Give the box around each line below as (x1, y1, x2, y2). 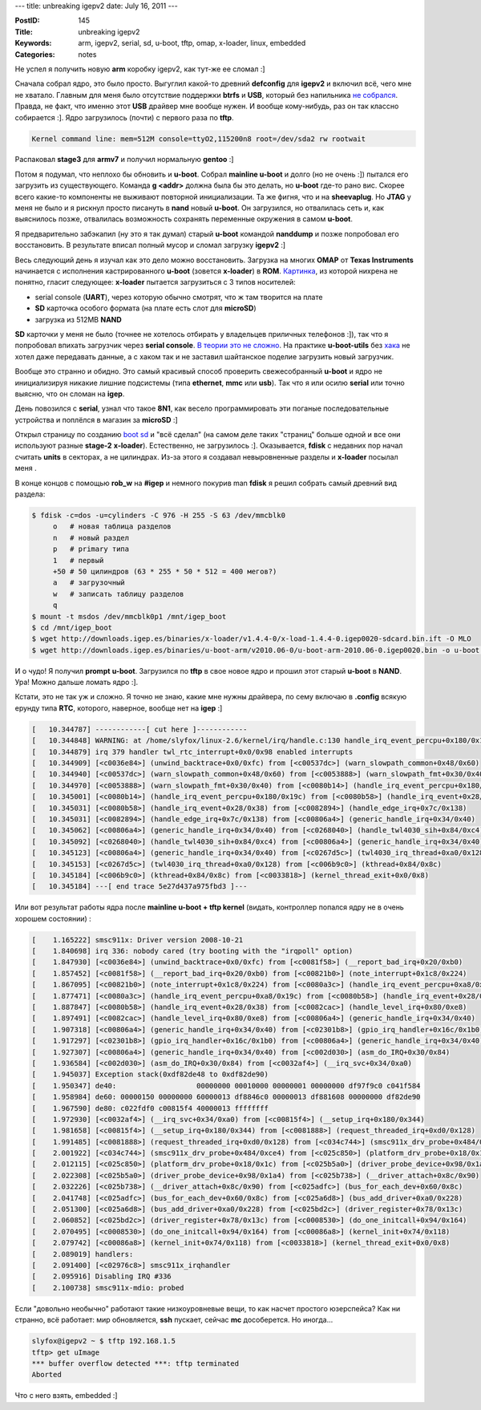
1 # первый (52, 556, 104, 565)
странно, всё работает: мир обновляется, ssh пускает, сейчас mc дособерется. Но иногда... (14, 1315, 333, 1325)
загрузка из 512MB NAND (34, 314, 122, 324)
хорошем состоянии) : (14, 914, 91, 923)
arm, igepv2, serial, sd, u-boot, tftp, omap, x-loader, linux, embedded (78, 38, 306, 48)
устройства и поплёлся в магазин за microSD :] (14, 415, 178, 424)
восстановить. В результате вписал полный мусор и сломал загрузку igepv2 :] (14, 241, 286, 250)
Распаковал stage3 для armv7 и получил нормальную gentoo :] (14, 155, 234, 164)
